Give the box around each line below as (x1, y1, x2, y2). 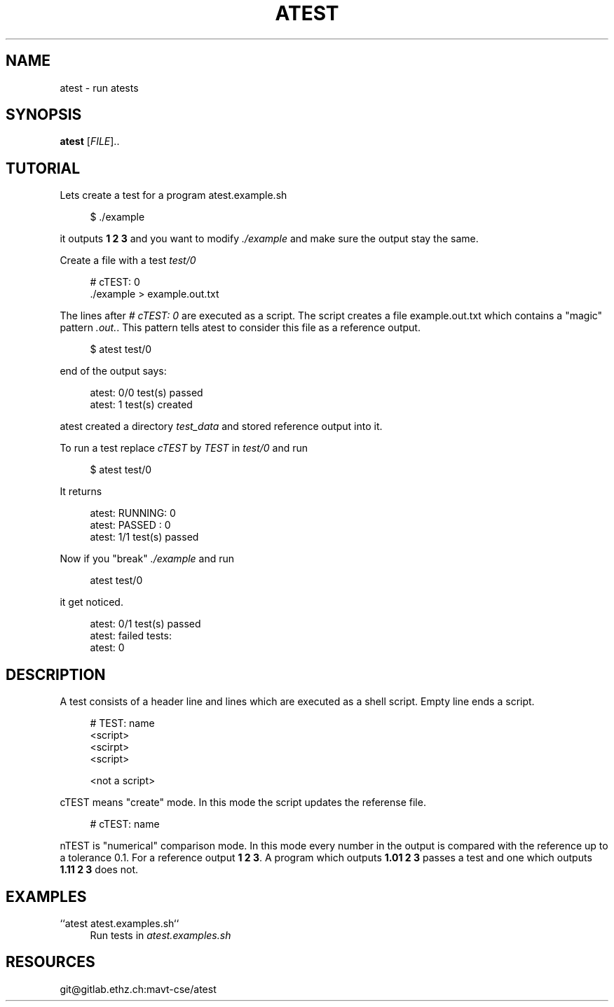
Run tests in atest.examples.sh (90, 929, 231, 941)
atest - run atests (60, 81, 139, 94)
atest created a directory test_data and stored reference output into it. (60, 420, 383, 433)
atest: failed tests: (90, 630, 172, 642)
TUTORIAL (6, 159, 81, 177)
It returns (60, 485, 102, 498)
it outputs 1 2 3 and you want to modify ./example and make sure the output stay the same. (60, 232, 479, 245)
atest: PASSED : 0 (90, 519, 171, 532)
